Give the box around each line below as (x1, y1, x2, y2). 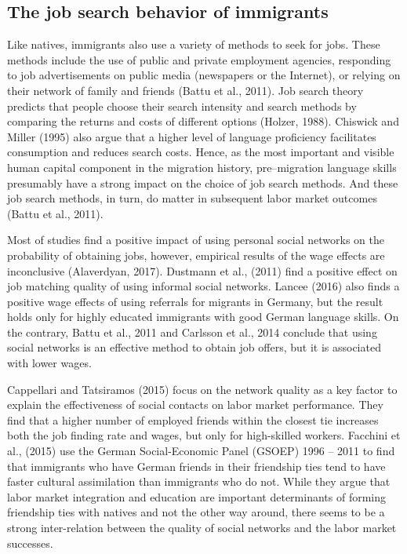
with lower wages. (7, 355, 92, 371)
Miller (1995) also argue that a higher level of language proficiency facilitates (7, 128, 376, 144)
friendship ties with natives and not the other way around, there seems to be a (7, 504, 385, 520)
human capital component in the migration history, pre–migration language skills (7, 159, 397, 175)
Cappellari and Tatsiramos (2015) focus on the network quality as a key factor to (7, 381, 398, 397)
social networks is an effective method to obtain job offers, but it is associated (7, 339, 381, 355)
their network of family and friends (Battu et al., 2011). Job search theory (7, 82, 364, 98)
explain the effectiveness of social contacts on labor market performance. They (7, 396, 383, 413)
